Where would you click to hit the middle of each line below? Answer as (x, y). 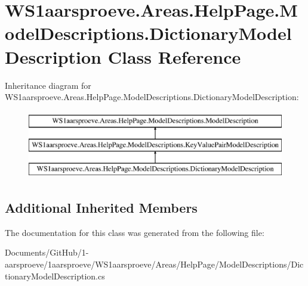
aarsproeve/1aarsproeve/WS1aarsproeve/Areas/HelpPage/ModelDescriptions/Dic (154, 264)
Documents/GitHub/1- (47, 252)
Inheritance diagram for (48, 85)
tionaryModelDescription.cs (55, 276)
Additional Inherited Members (101, 208)
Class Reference (174, 56)
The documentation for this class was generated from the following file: (135, 232)
